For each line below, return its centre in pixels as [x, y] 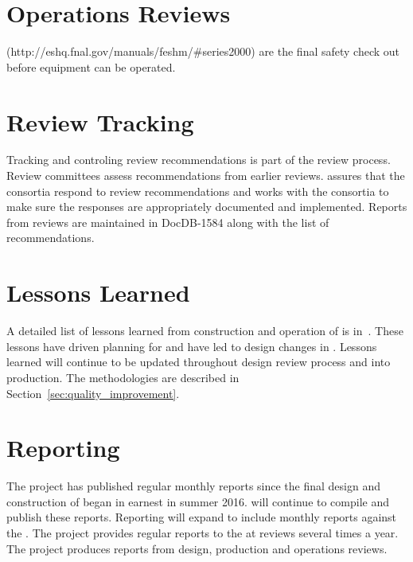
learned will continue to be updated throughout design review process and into [199, 362]
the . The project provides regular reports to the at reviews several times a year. [203, 533]
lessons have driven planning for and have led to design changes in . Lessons [192, 346]
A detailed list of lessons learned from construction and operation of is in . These [205, 331]
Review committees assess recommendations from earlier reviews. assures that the [206, 176]
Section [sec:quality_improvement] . [93, 393]
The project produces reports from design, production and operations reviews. [197, 548]
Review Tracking [100, 121]
